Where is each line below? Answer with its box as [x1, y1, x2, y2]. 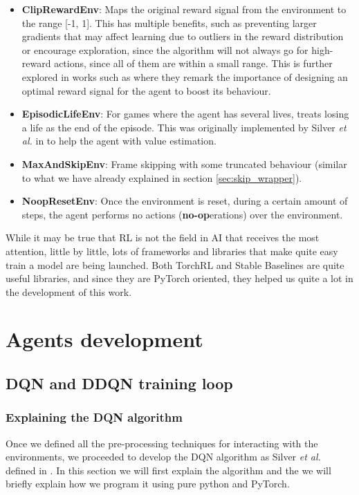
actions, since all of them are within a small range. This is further [54, 56, 333, 71]
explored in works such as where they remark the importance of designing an [21, 69, 348, 84]
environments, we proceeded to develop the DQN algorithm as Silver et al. [6, 449, 321, 464]
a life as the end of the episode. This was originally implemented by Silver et [21, 120, 347, 134]
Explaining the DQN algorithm [6, 409, 183, 426]
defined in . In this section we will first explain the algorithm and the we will [6, 463, 331, 477]
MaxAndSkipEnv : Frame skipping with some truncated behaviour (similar [21, 156, 347, 171]
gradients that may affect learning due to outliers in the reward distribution [21, 29, 344, 44]
